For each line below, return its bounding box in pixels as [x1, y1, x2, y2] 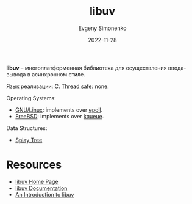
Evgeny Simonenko [78, 24, 127, 32]
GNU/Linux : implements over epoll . [15, 106, 103, 114]
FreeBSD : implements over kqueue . [15, 112, 104, 120]
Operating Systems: [6, 94, 56, 101]
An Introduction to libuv [15, 191, 74, 198]
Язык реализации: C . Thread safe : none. [6, 82, 110, 90]
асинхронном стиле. [31, 70, 85, 78]
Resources [6, 158, 62, 172]
